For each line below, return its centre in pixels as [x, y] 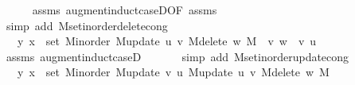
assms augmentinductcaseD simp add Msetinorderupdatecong [177, 56]
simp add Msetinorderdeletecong [87, 25]
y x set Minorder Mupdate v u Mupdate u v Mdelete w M [173, 72]
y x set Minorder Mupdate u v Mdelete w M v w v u [167, 41]
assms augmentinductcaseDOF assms [125, 10]
